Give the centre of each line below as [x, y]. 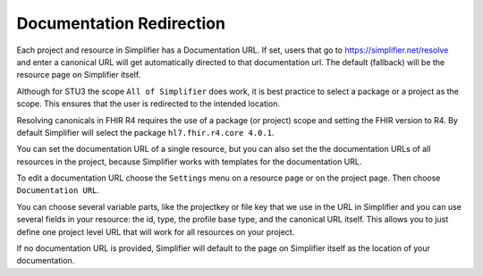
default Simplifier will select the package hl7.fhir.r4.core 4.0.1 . [145, 132]
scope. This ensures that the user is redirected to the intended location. [148, 104]
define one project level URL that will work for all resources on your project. [156, 231]
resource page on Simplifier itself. [79, 75]
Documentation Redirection [121, 23]
